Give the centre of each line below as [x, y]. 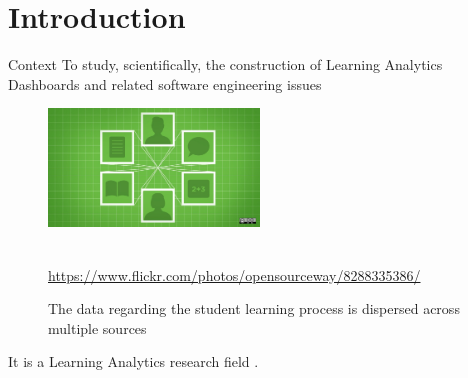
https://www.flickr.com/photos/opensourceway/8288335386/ [234, 274]
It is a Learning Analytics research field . [133, 361]
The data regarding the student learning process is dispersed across [254, 308]
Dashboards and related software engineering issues [165, 83]
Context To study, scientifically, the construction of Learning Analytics [225, 64]
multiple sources [97, 327]
